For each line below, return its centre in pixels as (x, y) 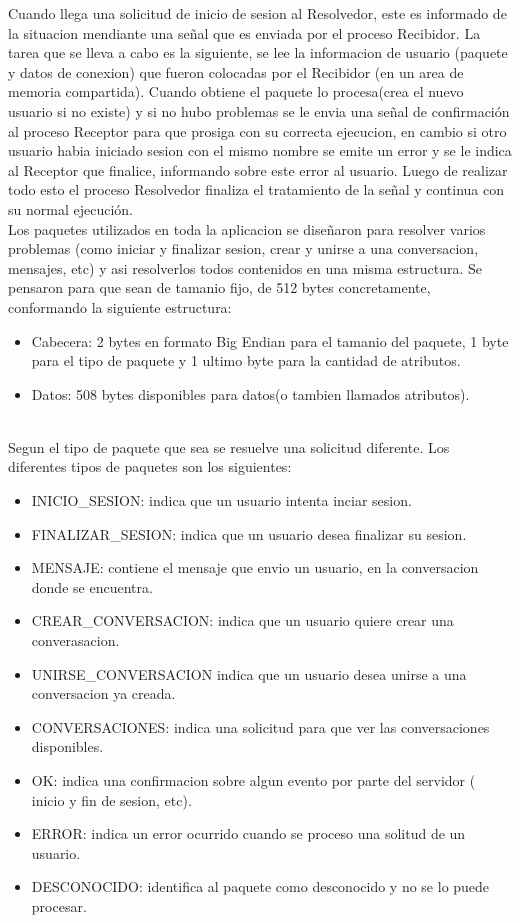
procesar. (59, 905)
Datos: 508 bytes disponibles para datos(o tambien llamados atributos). (250, 393)
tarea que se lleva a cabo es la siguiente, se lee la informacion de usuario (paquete (258, 52)
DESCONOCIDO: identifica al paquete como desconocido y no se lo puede (260, 886)
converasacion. (75, 640)
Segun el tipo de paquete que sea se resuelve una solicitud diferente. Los (229, 446)
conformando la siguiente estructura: (120, 306)
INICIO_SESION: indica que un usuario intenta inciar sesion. (221, 500)
